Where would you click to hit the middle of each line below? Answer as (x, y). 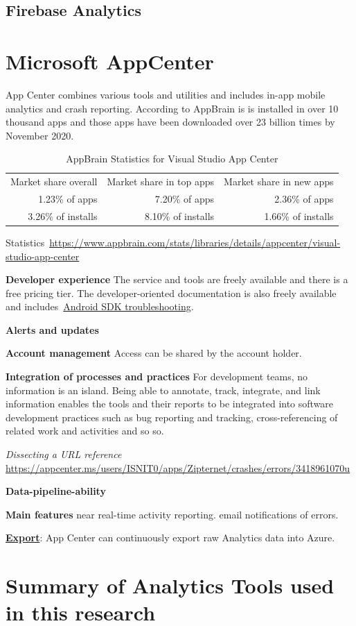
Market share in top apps (161, 181)
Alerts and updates (52, 329)
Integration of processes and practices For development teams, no (157, 377)
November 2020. (40, 135)
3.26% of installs (63, 215)
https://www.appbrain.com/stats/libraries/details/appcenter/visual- (195, 242)
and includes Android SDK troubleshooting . (100, 306)
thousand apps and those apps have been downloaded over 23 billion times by (170, 122)
